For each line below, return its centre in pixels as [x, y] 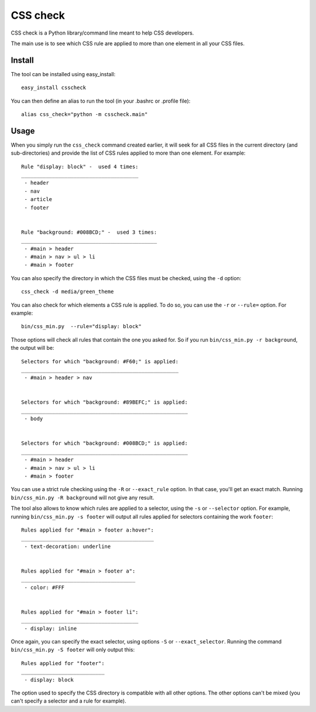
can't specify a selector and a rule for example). [69, 701]
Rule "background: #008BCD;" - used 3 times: [89, 232]
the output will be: [32, 348]
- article [38, 200]
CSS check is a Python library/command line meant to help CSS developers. [102, 33]
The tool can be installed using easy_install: [63, 74]
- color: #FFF [44, 587]
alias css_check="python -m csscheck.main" [85, 115]
